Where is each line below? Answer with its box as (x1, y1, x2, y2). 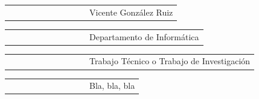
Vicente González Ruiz (89, 5, 173, 18)
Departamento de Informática (89, 30, 199, 43)
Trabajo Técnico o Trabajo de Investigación (89, 55, 251, 67)
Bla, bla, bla (89, 79, 135, 92)
